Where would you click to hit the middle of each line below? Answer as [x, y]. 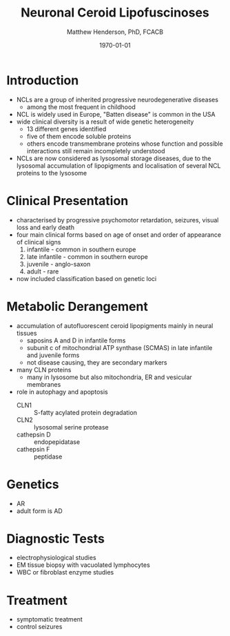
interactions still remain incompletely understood [96, 151]
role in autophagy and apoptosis [62, 392]
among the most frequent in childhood [81, 107]
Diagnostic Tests [55, 538]
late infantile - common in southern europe [87, 256]
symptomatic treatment [50, 619]
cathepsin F [33, 449]
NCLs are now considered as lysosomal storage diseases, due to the [114, 158]
